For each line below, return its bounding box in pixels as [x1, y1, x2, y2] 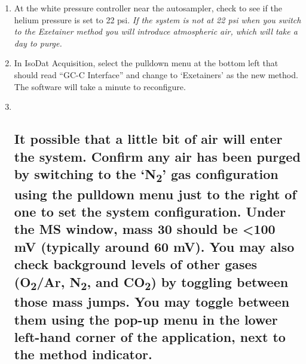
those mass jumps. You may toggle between [14, 292, 290, 311]
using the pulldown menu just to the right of [14, 184, 296, 203]
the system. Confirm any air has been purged [14, 147, 301, 165]
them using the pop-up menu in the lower [14, 310, 278, 328]
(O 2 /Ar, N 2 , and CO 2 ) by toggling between [14, 272, 289, 293]
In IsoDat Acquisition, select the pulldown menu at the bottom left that [14, 57, 279, 69]
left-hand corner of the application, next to [14, 328, 286, 346]
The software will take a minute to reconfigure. [14, 80, 186, 92]
